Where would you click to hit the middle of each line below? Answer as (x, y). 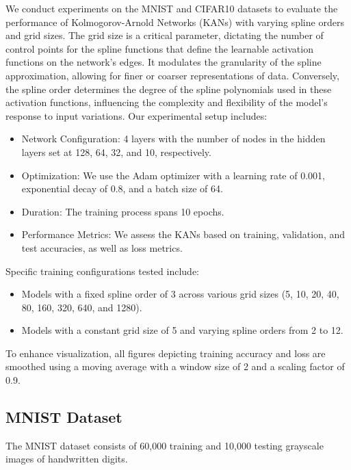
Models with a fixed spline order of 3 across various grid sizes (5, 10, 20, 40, (180, 294)
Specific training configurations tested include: (102, 271)
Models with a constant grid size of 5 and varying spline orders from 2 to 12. (182, 330)
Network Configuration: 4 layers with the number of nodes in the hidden (173, 139)
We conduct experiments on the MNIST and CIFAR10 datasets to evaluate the (172, 8)
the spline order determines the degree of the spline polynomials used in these (169, 89)
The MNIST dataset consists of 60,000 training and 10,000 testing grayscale (165, 445)
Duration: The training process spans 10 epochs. (123, 211)
